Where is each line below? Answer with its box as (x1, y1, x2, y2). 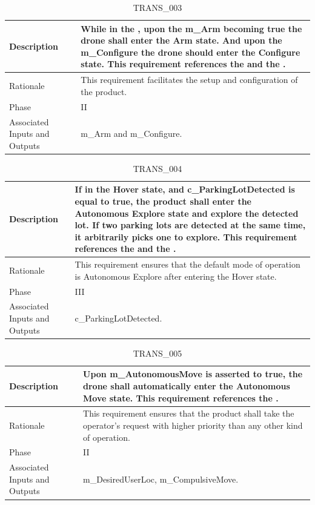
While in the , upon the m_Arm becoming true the (81, 22, 302, 35)
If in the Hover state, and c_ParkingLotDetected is (75, 183, 295, 196)
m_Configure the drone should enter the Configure (81, 45, 300, 58)
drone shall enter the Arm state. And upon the (81, 34, 282, 47)
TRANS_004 (133, 162, 182, 174)
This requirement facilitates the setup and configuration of (81, 73, 298, 86)
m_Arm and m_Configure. (81, 127, 182, 140)
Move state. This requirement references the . (83, 391, 279, 404)
